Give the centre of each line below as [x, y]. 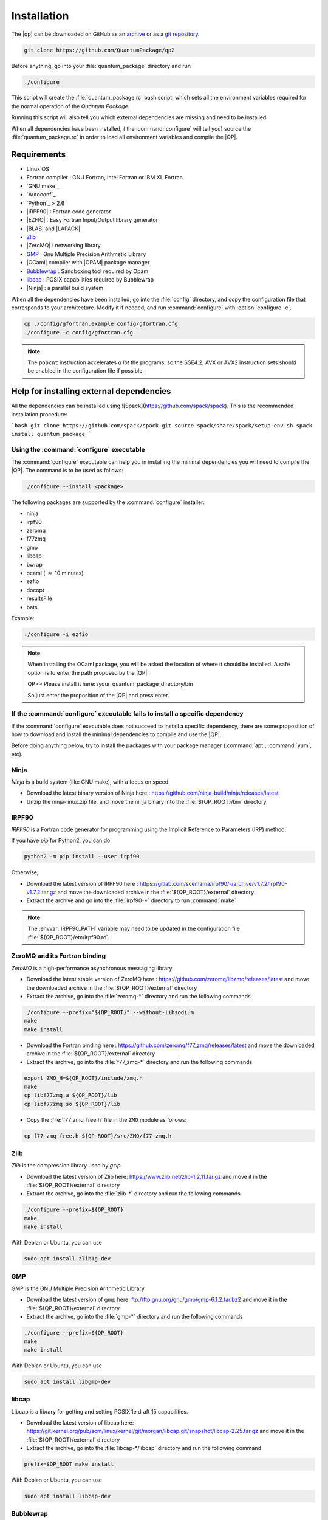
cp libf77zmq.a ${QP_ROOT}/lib [71, 1095]
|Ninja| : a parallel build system [65, 288]
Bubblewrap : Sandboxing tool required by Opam [87, 271]
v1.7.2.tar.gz [41, 892]
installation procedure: [39, 414]
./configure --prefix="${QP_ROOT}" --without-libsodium [109, 1012]
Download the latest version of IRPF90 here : [82, 883]
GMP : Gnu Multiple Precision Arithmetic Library [86, 254]
